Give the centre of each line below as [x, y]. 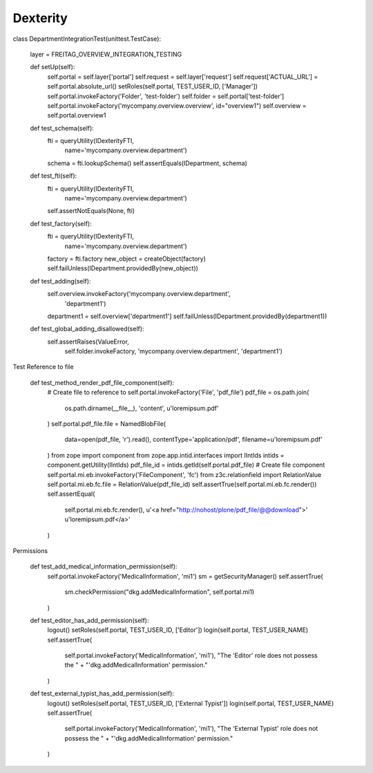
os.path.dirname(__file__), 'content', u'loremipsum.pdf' [142, 408]
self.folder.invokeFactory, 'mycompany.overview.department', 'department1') [174, 351]
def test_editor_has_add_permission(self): [89, 620]
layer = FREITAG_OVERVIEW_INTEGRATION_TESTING [106, 54]
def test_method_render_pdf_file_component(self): [102, 382]
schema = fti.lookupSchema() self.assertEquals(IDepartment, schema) [147, 163]
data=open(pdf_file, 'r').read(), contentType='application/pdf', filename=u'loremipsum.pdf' [193, 440]
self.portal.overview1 [77, 115]
